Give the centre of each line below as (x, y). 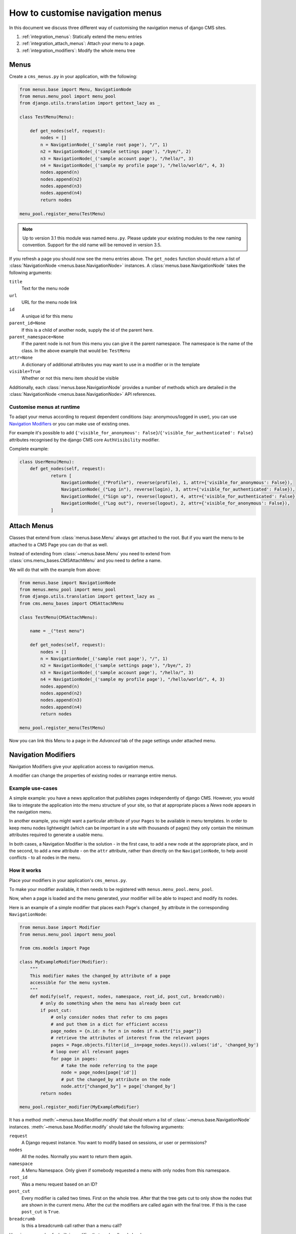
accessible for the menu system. (70, 983)
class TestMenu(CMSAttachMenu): (59, 617)
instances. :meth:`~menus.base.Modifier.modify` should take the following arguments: (97, 1127)
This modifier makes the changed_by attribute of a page (100, 976)
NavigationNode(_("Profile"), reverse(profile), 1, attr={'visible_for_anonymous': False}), (177, 483)
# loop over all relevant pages (90, 1052)
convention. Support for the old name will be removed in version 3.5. (92, 245)
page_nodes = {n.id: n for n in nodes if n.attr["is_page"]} (126, 1031)
